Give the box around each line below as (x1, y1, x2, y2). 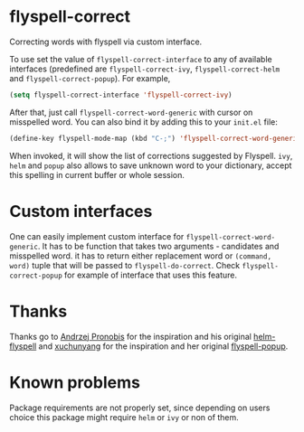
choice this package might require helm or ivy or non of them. (9, 411, 240, 422)
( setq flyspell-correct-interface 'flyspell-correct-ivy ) (9, 90, 233, 99)
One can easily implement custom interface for (9, 230, 185, 241)
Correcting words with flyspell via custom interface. (9, 36, 203, 47)
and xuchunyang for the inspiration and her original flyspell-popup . (38, 341, 289, 352)
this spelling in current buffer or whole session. (9, 169, 185, 180)
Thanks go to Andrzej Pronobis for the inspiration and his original (9, 331, 252, 342)
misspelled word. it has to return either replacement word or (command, (9, 250, 272, 261)
